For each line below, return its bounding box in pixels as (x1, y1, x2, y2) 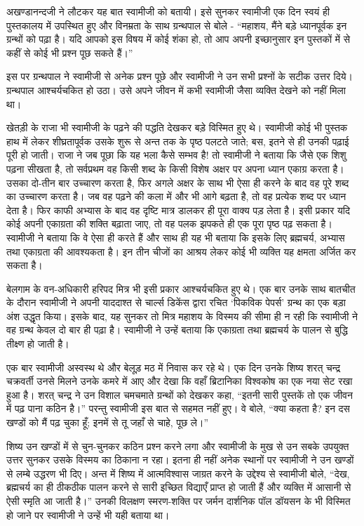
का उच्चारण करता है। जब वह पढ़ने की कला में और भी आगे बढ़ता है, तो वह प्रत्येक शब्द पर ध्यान (6, 189, 346, 204)
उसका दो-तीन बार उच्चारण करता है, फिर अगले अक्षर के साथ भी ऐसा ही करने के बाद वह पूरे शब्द (6, 175, 349, 190)
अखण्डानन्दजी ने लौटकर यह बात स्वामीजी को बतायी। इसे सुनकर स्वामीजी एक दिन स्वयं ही (6, 4, 330, 18)
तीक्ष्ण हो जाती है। (6, 336, 69, 351)
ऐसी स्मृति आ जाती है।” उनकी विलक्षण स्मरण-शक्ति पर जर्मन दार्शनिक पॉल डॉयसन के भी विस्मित (6, 494, 351, 508)
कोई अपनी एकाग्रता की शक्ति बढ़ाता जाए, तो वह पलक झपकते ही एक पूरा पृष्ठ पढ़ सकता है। (6, 216, 332, 231)
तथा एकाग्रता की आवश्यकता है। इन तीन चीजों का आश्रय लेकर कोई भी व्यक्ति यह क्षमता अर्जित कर (6, 244, 356, 258)
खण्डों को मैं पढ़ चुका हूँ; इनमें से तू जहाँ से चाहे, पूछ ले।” (6, 415, 209, 430)
